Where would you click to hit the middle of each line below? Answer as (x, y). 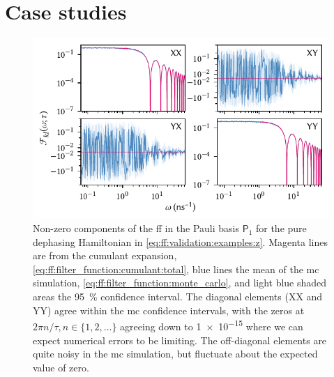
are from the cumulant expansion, (105, 255)
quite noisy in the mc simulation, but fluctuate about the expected (175, 354)
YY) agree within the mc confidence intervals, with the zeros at (169, 310)
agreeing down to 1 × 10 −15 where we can (212, 325)
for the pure (281, 228)
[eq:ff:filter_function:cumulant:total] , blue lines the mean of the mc (176, 269)
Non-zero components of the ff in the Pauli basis (136, 228)
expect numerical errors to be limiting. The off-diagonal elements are (180, 340)
